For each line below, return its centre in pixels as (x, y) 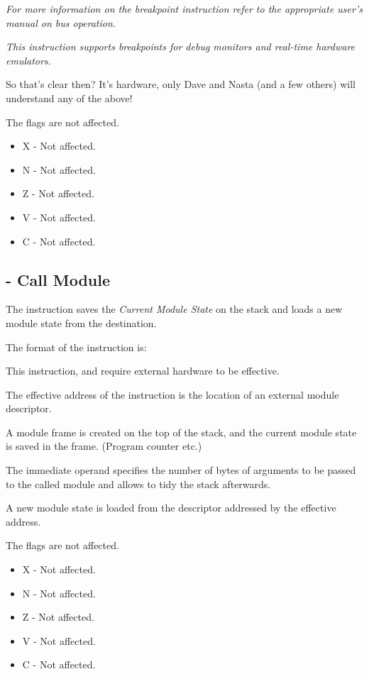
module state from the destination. (81, 322)
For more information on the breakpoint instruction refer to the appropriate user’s (184, 9)
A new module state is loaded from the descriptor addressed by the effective (171, 508)
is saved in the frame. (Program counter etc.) (104, 446)
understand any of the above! (69, 98)
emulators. (28, 60)
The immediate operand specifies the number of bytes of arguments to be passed (181, 470)
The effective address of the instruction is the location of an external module (172, 394)
